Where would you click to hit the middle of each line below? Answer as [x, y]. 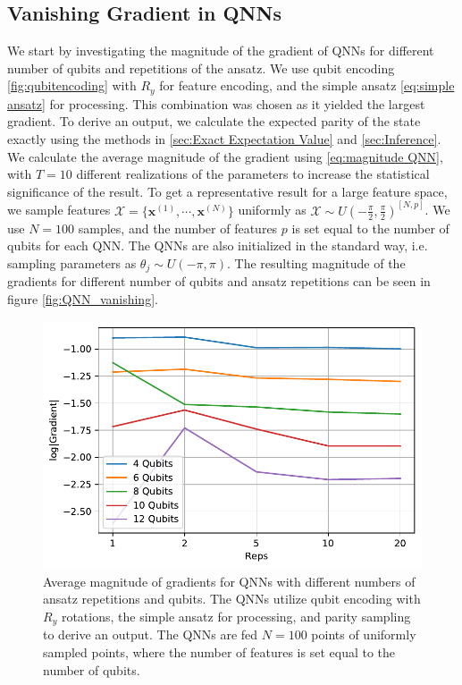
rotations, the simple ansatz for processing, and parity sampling [236, 616]
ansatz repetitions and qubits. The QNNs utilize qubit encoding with [232, 599]
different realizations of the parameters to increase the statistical [253, 174]
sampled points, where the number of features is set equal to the [219, 651]
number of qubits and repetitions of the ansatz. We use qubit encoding [201, 68]
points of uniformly [364, 634]
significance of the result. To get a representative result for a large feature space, [227, 191]
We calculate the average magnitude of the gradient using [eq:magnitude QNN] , [225, 156]
